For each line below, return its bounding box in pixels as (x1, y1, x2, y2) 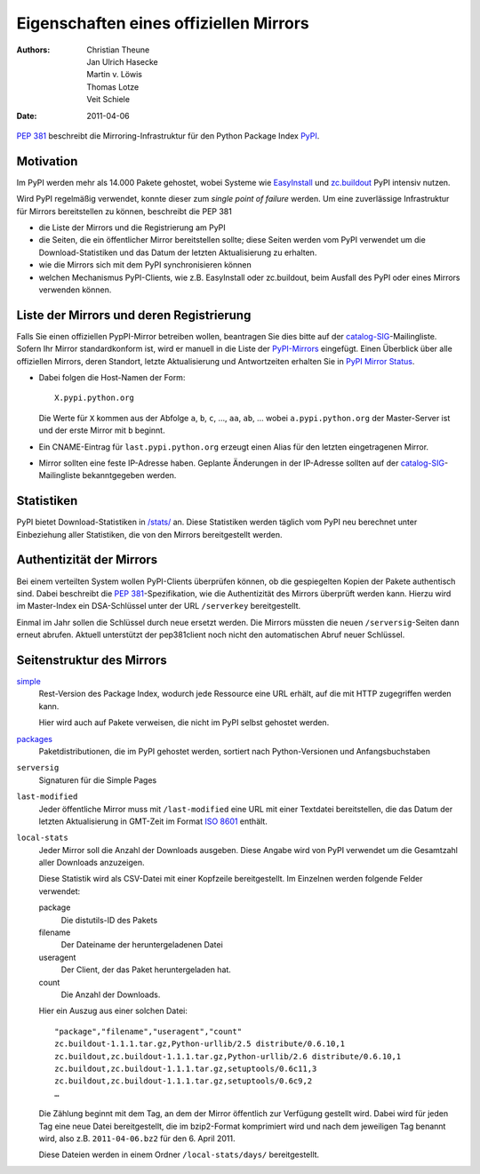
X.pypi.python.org (54, 393, 135, 403)
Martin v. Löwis (86, 69, 142, 80)
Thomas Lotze (86, 81, 140, 92)
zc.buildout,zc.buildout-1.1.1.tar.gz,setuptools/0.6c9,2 (54, 1076, 313, 1086)
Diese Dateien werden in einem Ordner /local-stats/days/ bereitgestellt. (38, 1149, 320, 1160)
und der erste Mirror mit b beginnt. (38, 425, 165, 435)
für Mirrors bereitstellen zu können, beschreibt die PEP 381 (16, 205, 233, 217)
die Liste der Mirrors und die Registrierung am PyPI (38, 222, 226, 233)
